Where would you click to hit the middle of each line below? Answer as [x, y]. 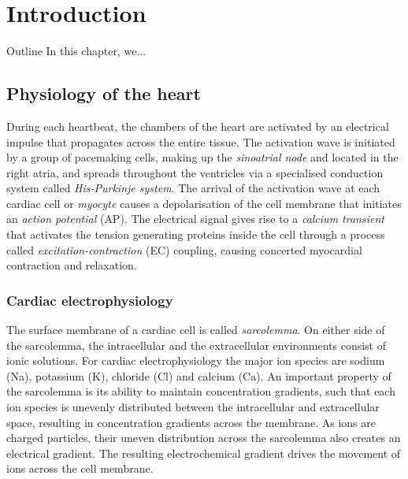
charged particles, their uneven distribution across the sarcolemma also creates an [204, 438]
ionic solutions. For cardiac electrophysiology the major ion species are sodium [196, 360]
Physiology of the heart [104, 93]
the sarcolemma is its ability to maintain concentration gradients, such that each [201, 391]
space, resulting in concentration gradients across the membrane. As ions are [191, 422]
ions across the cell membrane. [80, 468]
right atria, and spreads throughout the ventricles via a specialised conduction [195, 172]
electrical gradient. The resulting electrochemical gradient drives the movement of [204, 453]
